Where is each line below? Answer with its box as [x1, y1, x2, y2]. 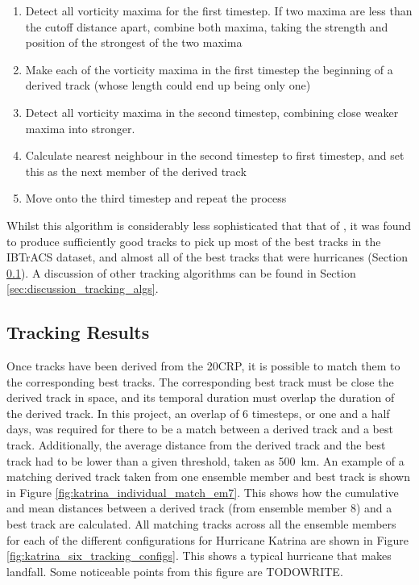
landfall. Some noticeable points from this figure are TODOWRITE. [6, 562, 343, 579]
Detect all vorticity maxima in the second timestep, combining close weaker [25, 103, 399, 120]
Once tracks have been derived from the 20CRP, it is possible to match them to [6, 357, 400, 374]
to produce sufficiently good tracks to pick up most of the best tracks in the [6, 232, 381, 249]
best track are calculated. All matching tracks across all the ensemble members [6, 516, 396, 533]
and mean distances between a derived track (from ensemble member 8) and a [6, 499, 392, 516]
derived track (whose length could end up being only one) [25, 77, 311, 94]
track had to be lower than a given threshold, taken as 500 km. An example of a [6, 452, 404, 469]
